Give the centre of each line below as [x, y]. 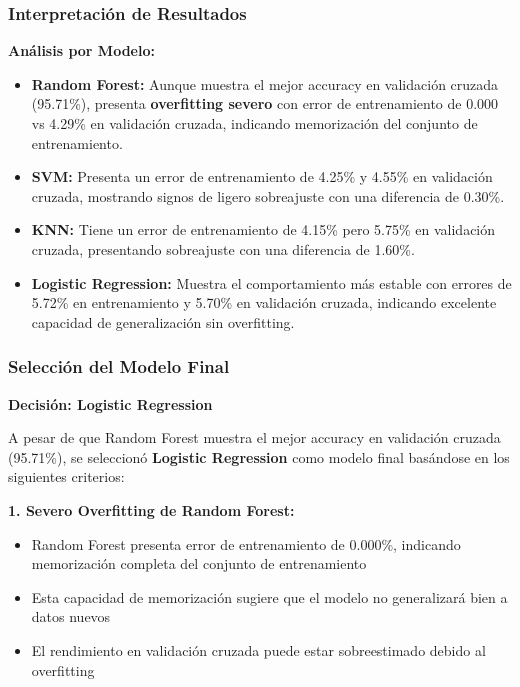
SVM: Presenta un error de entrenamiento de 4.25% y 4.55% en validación [262, 176]
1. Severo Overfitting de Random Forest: [151, 509]
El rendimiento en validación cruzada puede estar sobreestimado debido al [258, 649]
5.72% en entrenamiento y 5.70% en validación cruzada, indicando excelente [264, 302]
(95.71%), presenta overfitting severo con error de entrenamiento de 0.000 [265, 103]
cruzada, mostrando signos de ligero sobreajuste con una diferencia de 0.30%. [268, 195]
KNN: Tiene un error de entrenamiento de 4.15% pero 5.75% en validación [263, 229]
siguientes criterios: [66, 476]
